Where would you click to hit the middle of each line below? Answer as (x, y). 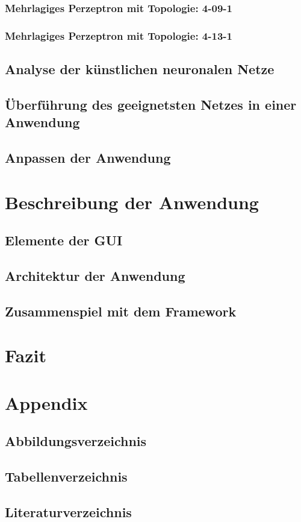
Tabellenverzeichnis (66, 476)
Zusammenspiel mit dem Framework (121, 311)
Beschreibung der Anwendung (132, 202)
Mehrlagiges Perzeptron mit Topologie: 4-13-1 (119, 35)
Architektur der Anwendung (95, 275)
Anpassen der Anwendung (88, 158)
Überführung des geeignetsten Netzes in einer (151, 104)
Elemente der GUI (64, 240)
